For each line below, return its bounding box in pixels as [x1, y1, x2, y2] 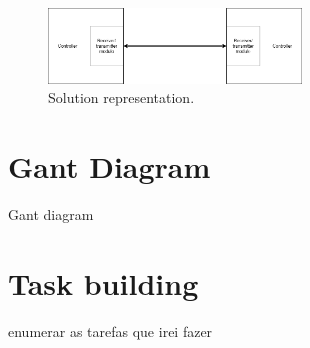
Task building [8, 262, 199, 303]
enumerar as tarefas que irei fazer [8, 320, 213, 341]
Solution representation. [48, 87, 195, 108]
